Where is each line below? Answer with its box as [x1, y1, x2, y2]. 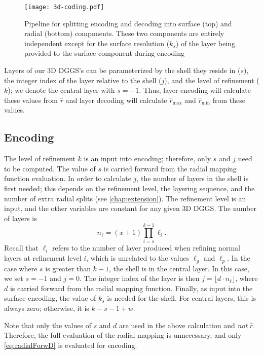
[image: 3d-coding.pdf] [24, 4, 104, 11]
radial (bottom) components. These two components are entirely [24, 28, 224, 39]
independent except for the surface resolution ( [24, 38, 170, 48]
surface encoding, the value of [4, 293, 96, 303]
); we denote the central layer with [8, 85, 115, 95]
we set [4, 273, 23, 284]
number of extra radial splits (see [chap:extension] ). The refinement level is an [4, 193, 246, 203]
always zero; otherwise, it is [4, 302, 89, 313]
